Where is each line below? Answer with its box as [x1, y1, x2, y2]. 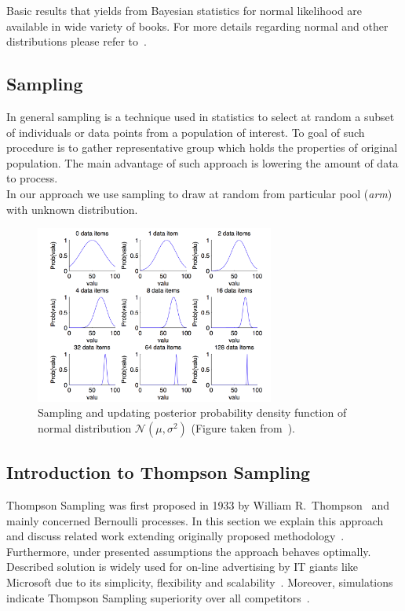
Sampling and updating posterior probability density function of [38, 404, 347, 421]
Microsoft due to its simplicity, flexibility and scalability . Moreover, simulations [6, 574, 393, 591]
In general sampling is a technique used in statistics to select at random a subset [6, 108, 395, 124]
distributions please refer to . [6, 33, 147, 50]
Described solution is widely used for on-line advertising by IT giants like [6, 558, 358, 575]
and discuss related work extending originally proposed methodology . [6, 528, 345, 544]
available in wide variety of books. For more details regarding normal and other [6, 17, 389, 34]
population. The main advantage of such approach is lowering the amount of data [6, 154, 399, 171]
